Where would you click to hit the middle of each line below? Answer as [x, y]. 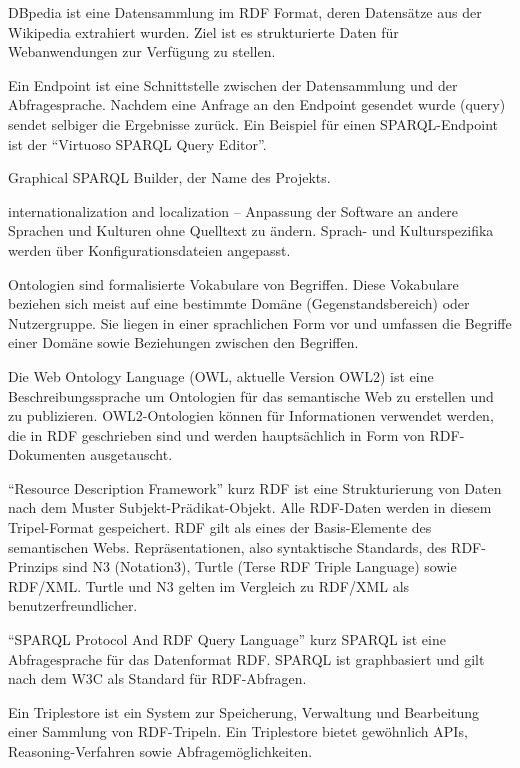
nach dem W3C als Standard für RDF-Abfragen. [157, 678]
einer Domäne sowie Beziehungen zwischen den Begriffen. [183, 342]
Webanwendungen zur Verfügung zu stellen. [142, 51]
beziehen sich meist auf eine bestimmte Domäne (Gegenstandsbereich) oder [239, 303]
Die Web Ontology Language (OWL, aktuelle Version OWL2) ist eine [221, 375]
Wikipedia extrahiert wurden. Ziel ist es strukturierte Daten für [203, 31]
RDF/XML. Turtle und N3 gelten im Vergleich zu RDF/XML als [209, 585]
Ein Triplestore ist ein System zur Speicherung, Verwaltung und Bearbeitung [244, 711]
